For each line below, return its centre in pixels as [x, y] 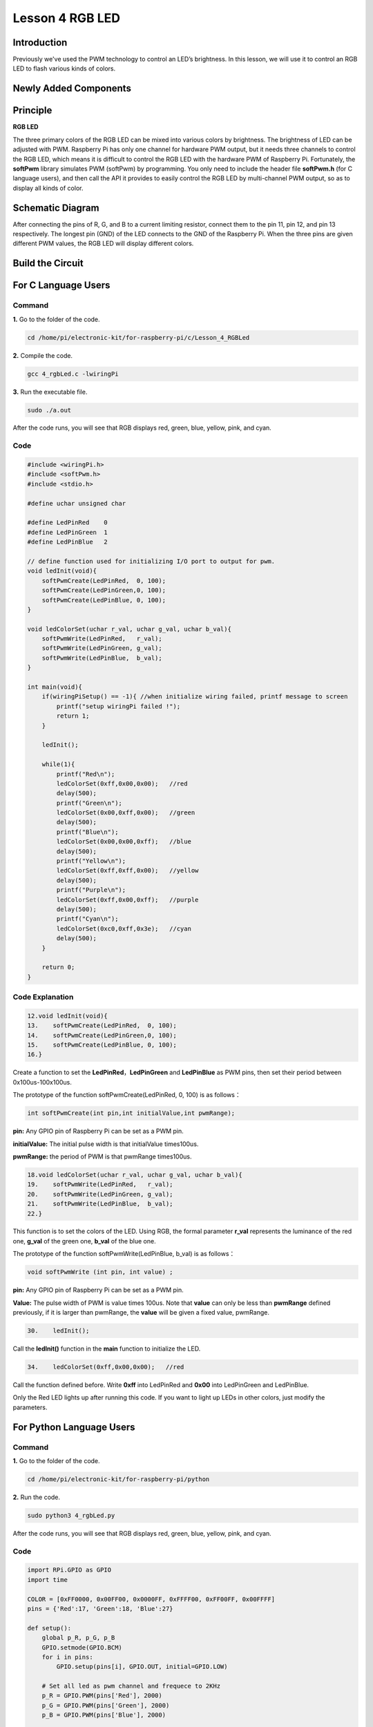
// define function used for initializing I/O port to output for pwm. [151, 561]
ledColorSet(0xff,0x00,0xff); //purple [127, 899]
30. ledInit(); [58, 1331]
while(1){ [58, 764]
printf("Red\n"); [86, 774]
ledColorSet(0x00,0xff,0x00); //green [126, 813]
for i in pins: [67, 1657]
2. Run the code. [37, 1497]
